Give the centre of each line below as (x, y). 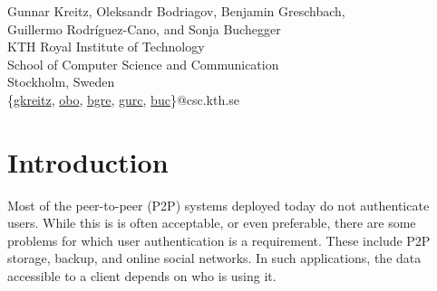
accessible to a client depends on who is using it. (142, 276)
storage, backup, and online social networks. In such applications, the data (214, 258)
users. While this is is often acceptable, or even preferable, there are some (212, 223)
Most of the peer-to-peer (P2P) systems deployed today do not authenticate (218, 205)
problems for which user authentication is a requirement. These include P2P (219, 240)
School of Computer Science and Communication (143, 64)
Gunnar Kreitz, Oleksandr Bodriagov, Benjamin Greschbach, (176, 11)
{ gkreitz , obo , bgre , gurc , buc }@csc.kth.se (123, 99)
